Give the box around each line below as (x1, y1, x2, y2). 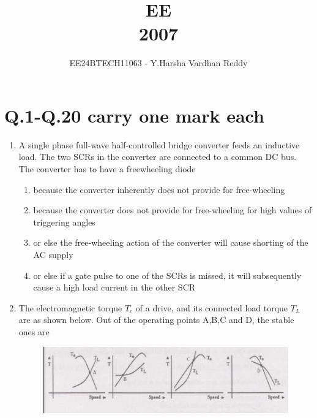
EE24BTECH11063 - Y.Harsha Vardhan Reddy (69, 56, 248, 69)
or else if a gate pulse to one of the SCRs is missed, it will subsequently (33, 268, 302, 281)
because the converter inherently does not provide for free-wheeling (33, 183, 285, 196)
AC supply (33, 248, 73, 260)
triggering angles (33, 215, 95, 228)
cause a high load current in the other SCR (33, 281, 196, 294)
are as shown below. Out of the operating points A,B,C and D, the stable (18, 313, 294, 326)
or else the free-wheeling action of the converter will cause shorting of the (33, 236, 308, 249)
